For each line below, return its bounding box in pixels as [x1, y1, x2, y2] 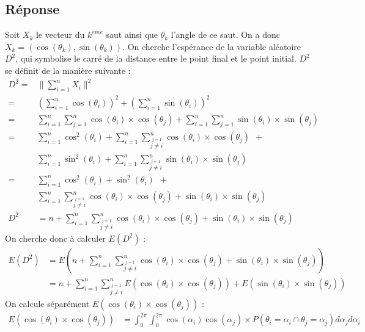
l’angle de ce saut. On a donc [171, 28, 281, 41]
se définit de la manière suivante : [5, 63, 131, 76]
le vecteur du [35, 28, 85, 41]
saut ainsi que [106, 28, 158, 41]
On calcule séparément [5, 297, 90, 309]
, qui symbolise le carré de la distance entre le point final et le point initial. [15, 52, 297, 65]
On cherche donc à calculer [5, 231, 106, 244]
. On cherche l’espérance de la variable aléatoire [122, 40, 301, 52]
